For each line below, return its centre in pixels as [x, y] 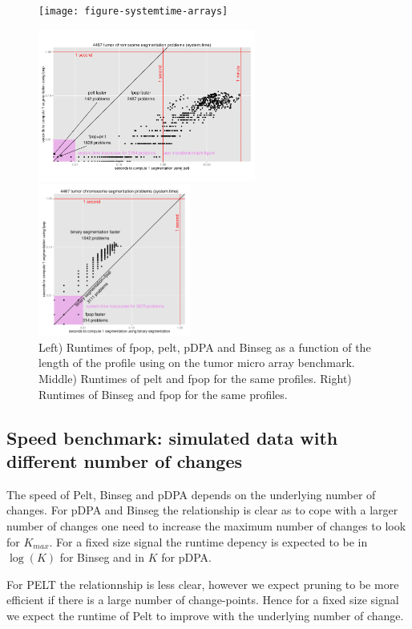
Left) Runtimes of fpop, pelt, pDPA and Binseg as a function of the [205, 347]
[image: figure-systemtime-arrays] [133, 11]
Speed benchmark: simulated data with [172, 437]
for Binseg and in [102, 557]
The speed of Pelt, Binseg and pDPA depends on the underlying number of [191, 494]
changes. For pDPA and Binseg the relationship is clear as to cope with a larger [202, 510]
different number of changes [125, 460]
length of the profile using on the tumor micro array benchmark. [197, 363]
